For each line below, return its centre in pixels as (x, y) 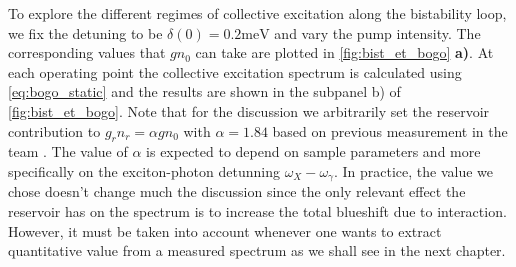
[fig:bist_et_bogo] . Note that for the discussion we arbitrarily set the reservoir (249, 110)
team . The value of (68, 151)
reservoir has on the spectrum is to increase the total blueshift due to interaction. (257, 211)
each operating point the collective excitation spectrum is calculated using (235, 71)
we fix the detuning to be (85, 32)
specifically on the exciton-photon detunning (144, 170)
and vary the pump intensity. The (377, 32)
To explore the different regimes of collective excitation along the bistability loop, (257, 13)
